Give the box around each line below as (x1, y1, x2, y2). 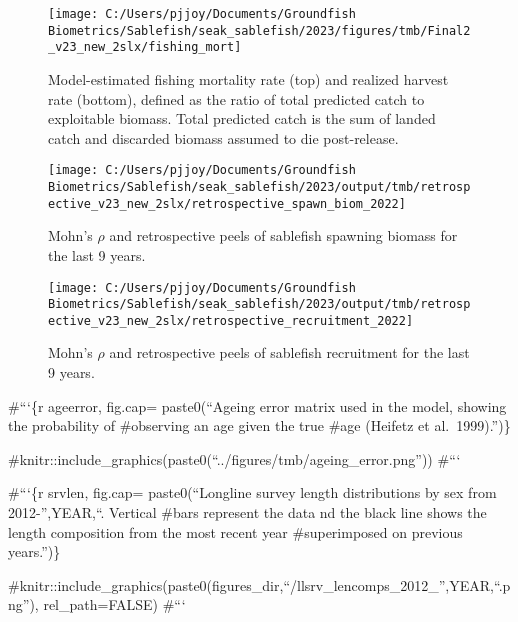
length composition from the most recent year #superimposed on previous (8, 521, 463, 542)
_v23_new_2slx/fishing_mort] (48, 40, 242, 55)
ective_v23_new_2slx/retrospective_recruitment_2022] (48, 313, 414, 328)
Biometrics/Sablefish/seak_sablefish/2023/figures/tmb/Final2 (48, 23, 471, 38)
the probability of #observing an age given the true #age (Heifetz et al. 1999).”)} (8, 415, 511, 436)
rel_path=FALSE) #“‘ (43, 594, 186, 615)
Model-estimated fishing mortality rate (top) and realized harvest (48, 68, 449, 89)
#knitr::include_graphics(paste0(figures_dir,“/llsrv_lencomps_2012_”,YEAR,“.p (8, 574, 511, 595)
